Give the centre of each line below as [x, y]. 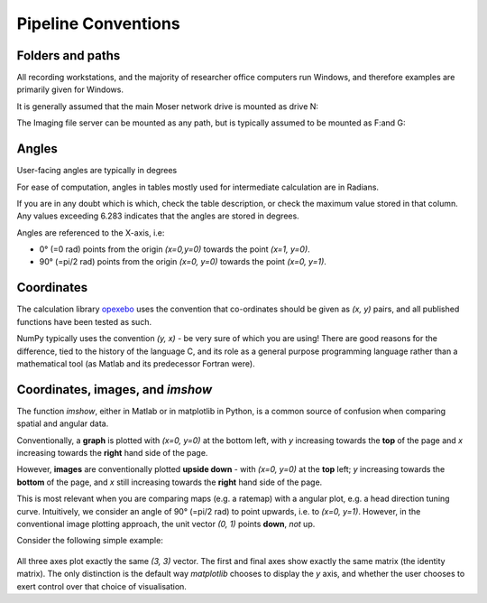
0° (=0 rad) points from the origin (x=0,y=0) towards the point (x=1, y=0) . [175, 249]
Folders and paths [69, 56]
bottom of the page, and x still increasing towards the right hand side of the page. [170, 482]
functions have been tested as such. [84, 321]
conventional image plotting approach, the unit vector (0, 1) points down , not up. [166, 524]
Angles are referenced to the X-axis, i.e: [91, 232]
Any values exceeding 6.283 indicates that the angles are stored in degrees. [158, 216]
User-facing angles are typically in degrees [97, 171]
